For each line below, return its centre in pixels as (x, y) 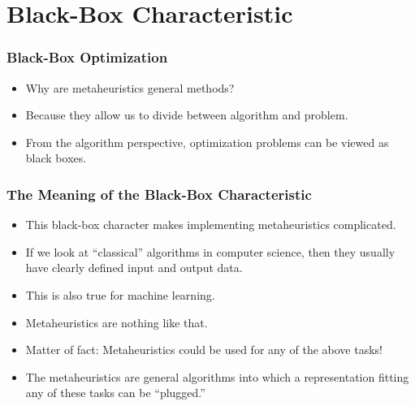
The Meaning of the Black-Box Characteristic (159, 194)
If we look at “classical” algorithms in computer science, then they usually (210, 251)
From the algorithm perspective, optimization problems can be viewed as (207, 142)
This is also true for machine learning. (120, 294)
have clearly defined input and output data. (134, 268)
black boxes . (56, 158)
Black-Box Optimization (87, 57)
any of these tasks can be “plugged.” (115, 393)
